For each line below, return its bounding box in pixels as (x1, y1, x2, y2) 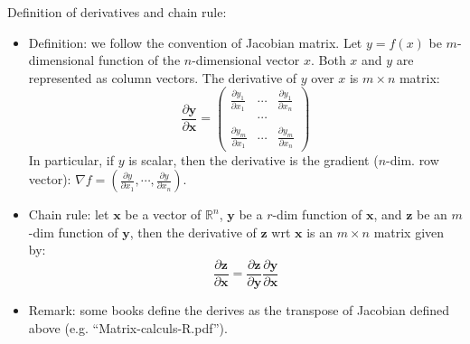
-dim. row (386, 150, 439, 169)
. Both (311, 51, 346, 70)
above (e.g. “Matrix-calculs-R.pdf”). (28, 318, 228, 337)
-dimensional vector (192, 51, 300, 70)
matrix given (373, 222, 445, 241)
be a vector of (125, 205, 202, 224)
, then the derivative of (129, 222, 257, 241)
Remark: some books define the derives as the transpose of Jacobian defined (28, 300, 450, 319)
